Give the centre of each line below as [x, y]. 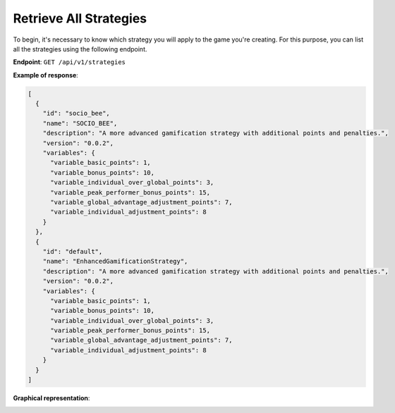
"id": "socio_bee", [77, 113]
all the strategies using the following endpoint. [80, 49]
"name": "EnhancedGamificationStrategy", [115, 261]
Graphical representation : [51, 398]
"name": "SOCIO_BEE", [80, 123]
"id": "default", [73, 251]
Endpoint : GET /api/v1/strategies [69, 62]
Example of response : [46, 75]
